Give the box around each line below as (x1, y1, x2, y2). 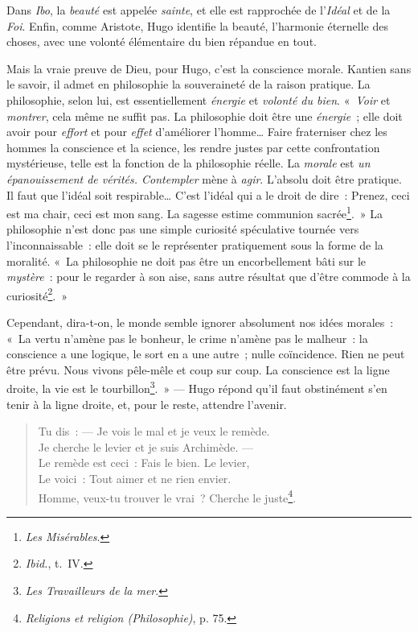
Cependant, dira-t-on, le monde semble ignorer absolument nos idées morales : (6, 314, 394, 330)
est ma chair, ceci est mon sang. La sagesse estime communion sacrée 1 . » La (6, 203, 383, 221)
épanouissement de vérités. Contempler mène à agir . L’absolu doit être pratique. (6, 170, 402, 187)
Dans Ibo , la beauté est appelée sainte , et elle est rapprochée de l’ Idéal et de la (6, 2, 391, 18)
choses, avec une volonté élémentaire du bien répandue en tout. (6, 33, 317, 50)
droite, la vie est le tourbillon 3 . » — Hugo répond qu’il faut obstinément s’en (6, 378, 387, 397)
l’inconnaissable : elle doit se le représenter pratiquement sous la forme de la (6, 236, 383, 253)
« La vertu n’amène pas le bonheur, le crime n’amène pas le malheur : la (6, 329, 368, 346)
